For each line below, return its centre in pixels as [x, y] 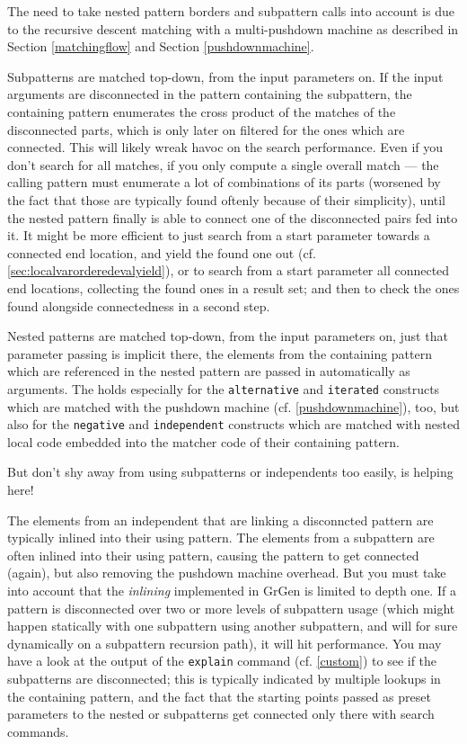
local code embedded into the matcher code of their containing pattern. [203, 441]
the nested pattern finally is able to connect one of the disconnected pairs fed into [233, 217]
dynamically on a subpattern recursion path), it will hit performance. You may [225, 643]
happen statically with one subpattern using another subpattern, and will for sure [233, 626]
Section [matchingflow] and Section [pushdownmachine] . [161, 46]
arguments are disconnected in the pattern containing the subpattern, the [210, 94]
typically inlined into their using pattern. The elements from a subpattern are [221, 538]
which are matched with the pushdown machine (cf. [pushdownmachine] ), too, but [233, 406]
